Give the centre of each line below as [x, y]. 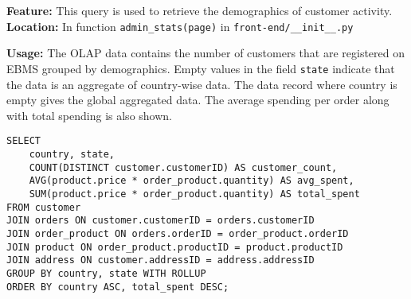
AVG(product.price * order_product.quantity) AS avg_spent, [192, 181]
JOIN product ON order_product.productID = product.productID [175, 247]
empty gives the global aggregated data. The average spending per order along [198, 100]
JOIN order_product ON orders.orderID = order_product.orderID [178, 233]
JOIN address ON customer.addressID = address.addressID [160, 260]
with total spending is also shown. [89, 115]
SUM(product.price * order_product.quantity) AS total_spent [194, 194]
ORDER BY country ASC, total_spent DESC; [118, 287]
